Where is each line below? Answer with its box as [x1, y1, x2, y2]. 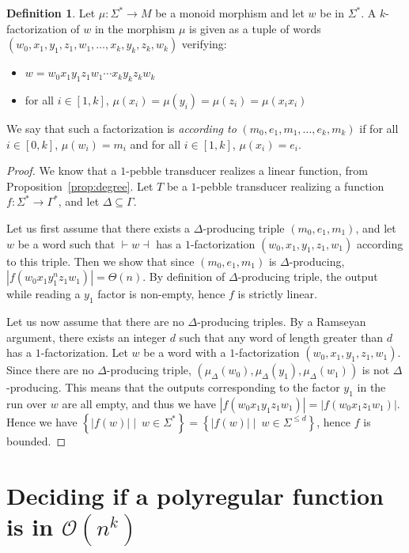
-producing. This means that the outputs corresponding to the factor [6, 379, 340, 396]
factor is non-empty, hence [97, 286, 225, 302]
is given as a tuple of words [188, 20, 321, 36]
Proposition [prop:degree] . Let [6, 177, 153, 194]
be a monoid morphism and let [155, 5, 305, 21]
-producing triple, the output [237, 268, 378, 285]
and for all [130, 135, 181, 152]
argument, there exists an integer [6, 328, 167, 345]
